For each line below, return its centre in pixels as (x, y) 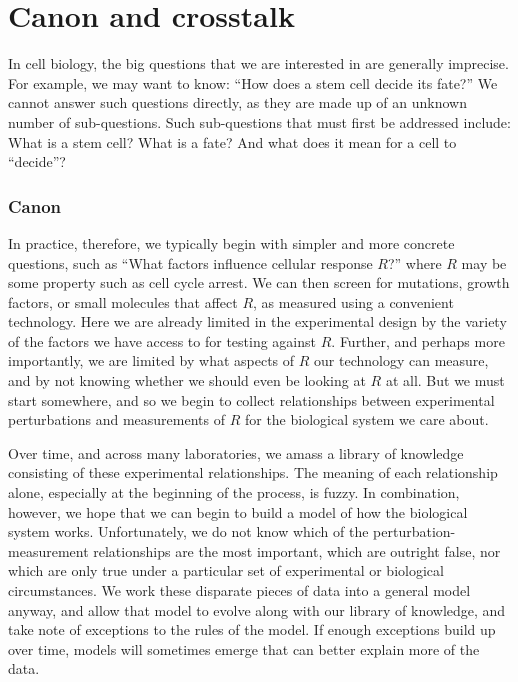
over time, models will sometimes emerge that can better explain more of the (244, 648)
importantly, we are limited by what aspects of (151, 360)
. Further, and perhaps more (418, 340)
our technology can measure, (401, 360)
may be (484, 262)
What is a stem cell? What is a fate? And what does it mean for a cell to (232, 141)
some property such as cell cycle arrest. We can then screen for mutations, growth (259, 282)
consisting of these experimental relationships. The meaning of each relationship (253, 472)
